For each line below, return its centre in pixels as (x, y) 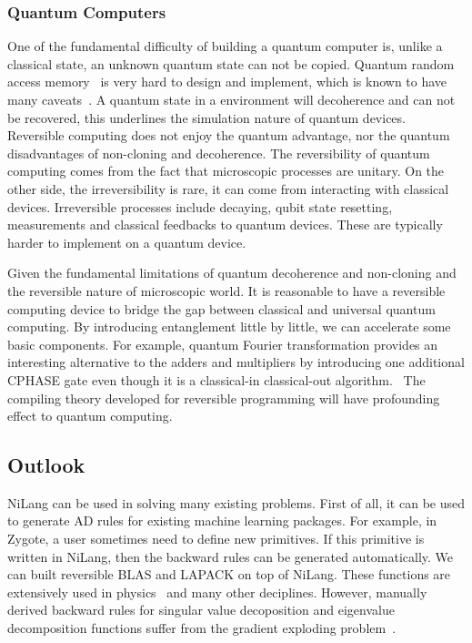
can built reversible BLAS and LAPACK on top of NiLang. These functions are (229, 574)
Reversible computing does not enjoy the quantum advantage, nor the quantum (229, 135)
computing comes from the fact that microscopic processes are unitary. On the (226, 171)
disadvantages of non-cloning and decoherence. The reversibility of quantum (219, 153)
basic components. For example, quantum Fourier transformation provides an (223, 344)
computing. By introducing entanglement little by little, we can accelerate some (229, 327)
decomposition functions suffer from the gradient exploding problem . (202, 628)
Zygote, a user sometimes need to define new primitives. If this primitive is (216, 539)
